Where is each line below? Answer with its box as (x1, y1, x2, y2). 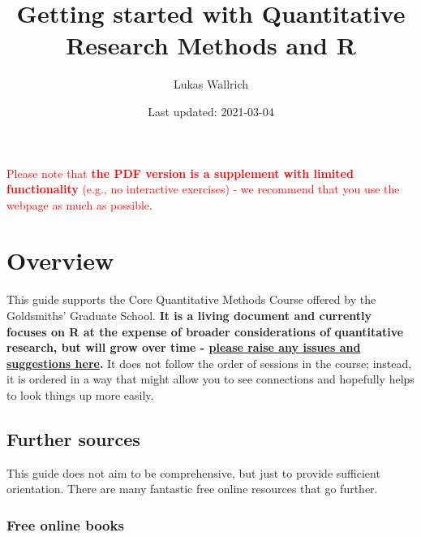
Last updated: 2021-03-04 (148, 102, 274, 119)
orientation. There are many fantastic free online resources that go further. (6, 480, 378, 497)
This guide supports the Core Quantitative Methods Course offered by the (6, 291, 376, 308)
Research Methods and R (66, 28, 356, 62)
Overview (6, 244, 114, 277)
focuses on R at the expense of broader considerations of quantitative (6, 323, 404, 340)
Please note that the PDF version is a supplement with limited (6, 164, 354, 181)
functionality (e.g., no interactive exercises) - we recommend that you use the (6, 180, 400, 197)
